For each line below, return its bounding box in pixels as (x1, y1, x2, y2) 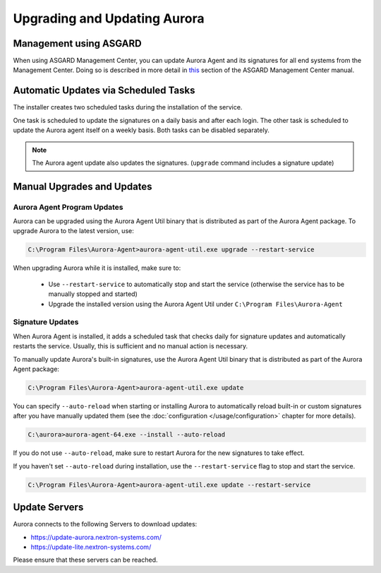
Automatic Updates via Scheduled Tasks (13, 85, 195, 97)
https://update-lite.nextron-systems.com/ (30, 543, 152, 551)
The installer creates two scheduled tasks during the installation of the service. (13, 103, 243, 112)
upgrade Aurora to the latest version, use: (13, 227, 134, 235)
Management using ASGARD (13, 37, 142, 49)
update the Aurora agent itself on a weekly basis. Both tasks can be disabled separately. (13, 126, 270, 134)
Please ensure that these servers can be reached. (13, 555, 158, 565)
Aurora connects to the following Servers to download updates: (13, 520, 198, 528)
